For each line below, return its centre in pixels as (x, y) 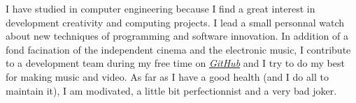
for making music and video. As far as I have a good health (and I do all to (167, 76)
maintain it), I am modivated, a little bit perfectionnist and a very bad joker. (171, 90)
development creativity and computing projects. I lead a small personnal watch (175, 22)
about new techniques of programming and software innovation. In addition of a (177, 36)
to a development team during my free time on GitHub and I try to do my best (175, 63)
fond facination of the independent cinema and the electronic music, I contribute (178, 49)
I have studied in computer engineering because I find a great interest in (161, 8)
